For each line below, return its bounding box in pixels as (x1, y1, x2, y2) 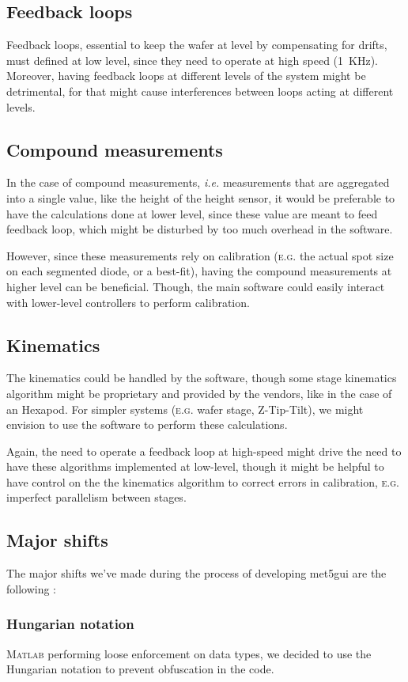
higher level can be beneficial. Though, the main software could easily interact (6, 278, 385, 294)
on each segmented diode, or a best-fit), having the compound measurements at (6, 263, 392, 279)
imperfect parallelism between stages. (6, 489, 187, 506)
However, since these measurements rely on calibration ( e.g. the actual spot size (6, 247, 394, 263)
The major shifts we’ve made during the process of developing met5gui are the (6, 565, 387, 582)
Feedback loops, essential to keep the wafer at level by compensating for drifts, (6, 36, 387, 53)
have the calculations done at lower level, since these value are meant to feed (6, 205, 378, 222)
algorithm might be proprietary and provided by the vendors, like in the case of (6, 385, 392, 401)
